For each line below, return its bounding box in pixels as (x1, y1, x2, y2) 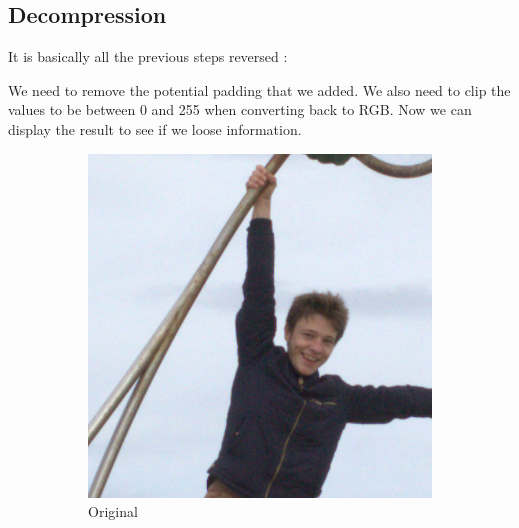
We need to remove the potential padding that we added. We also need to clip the (8, 79, 511, 100)
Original (88, 501, 138, 522)
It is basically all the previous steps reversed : (8, 46, 288, 67)
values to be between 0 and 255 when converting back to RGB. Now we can (8, 99, 472, 120)
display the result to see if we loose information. (8, 118, 302, 139)
